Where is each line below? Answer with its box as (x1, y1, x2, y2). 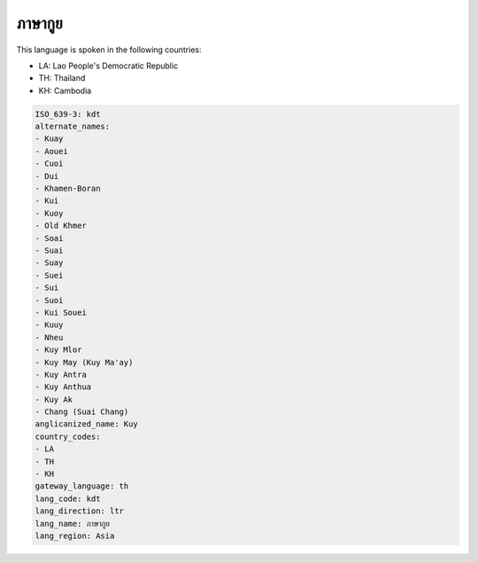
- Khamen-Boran (35, 184, 101, 194)
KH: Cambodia (38, 85, 92, 96)
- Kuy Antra (35, 369, 88, 379)
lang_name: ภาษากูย (35, 519, 110, 528)
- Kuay (35, 134, 64, 144)
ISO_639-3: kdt (35, 109, 101, 119)
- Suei (35, 270, 64, 280)
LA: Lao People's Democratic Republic (38, 60, 179, 71)
